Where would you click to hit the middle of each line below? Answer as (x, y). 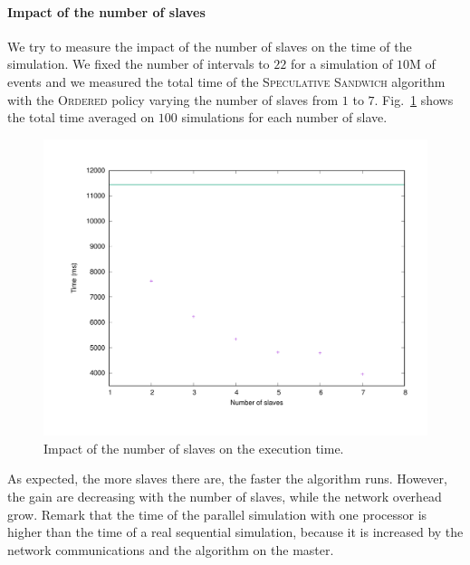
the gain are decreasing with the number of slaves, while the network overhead (225, 497)
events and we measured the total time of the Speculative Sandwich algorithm (226, 81)
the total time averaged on (81, 117)
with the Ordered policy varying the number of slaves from (173, 99)
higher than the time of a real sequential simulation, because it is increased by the (235, 532)
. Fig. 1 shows (414, 99)
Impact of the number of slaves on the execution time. (194, 448)
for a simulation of (341, 64)
